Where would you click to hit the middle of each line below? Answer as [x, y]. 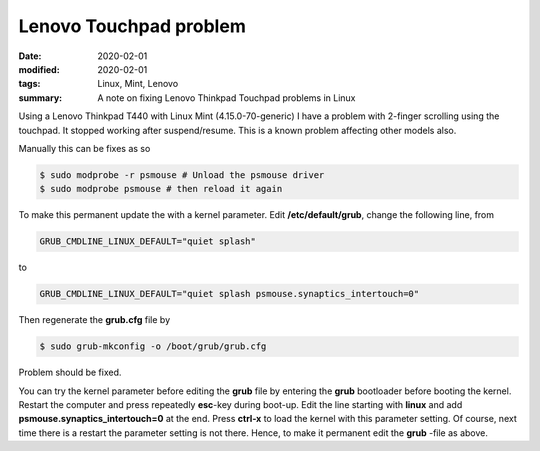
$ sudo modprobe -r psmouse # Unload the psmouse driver [182, 174]
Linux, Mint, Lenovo [138, 84]
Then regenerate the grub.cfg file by [94, 320]
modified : [39, 69]
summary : [40, 97]
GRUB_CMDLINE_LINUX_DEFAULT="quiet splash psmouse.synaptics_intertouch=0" [229, 294]
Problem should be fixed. [70, 372]
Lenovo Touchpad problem [132, 26]
